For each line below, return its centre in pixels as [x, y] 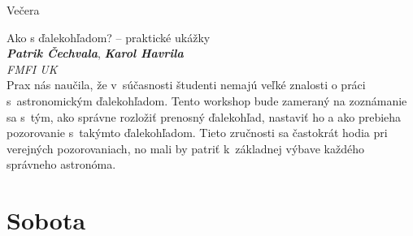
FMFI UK [32, 69]
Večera [23, 10]
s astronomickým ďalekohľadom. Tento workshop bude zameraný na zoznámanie [207, 100]
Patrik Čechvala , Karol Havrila [95, 53]
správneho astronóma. [61, 164]
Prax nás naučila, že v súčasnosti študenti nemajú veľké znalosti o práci [186, 85]
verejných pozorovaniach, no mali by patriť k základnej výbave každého [185, 148]
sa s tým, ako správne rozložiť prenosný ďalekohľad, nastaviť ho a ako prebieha [204, 116]
